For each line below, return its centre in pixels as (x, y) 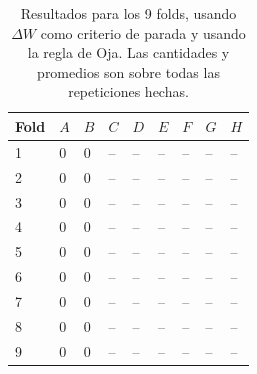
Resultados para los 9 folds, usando (128, 13)
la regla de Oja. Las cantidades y (128, 52)
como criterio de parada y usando (143, 32)
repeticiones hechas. (128, 91)
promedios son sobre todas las (128, 71)
